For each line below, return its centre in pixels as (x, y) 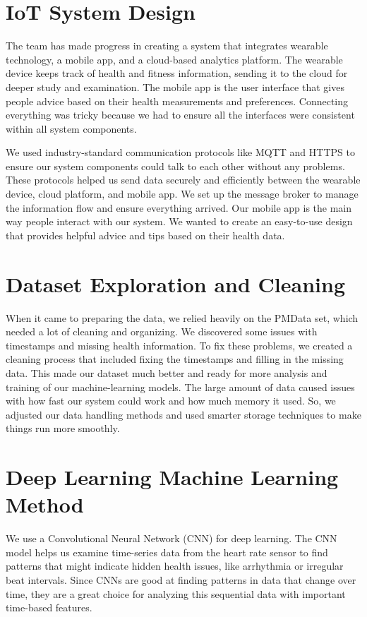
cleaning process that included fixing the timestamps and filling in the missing (175, 359)
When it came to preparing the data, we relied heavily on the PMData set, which (182, 317)
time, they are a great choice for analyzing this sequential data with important (176, 593)
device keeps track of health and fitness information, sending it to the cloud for (177, 73)
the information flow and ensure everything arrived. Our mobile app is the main (179, 207)
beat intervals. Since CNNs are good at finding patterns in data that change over (181, 580)
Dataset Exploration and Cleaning (175, 283)
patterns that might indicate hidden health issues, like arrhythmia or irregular (175, 566)
